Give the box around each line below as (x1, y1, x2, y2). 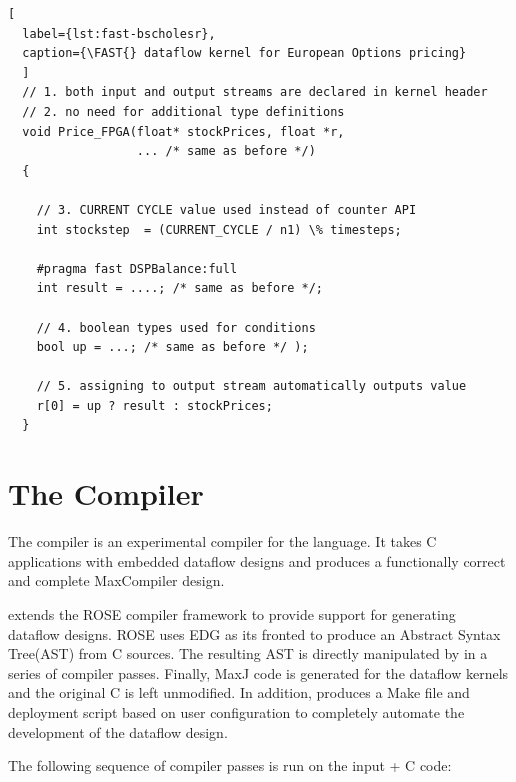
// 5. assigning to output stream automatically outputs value (36, 379, 467, 394)
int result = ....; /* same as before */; (36, 281, 323, 296)
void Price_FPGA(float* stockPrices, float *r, (22, 124, 345, 139)
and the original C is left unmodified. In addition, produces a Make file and (8, 682, 470, 703)
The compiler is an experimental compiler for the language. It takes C (8, 531, 437, 552)
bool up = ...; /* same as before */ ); (36, 340, 309, 355)
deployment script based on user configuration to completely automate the (8, 701, 465, 722)
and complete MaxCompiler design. (8, 570, 225, 591)
